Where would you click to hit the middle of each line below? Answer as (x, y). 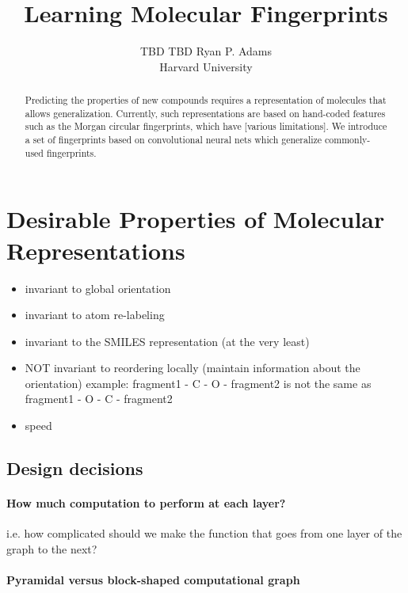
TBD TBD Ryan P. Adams (206, 51)
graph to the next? (52, 548)
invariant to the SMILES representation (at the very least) (167, 341)
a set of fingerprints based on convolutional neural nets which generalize (173, 140)
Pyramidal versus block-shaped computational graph (153, 580)
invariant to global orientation (98, 288)
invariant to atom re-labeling (95, 315)
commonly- (348, 140)
